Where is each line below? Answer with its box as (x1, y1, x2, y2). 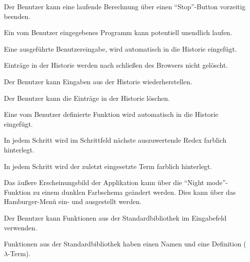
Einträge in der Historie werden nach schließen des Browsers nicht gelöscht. (4, 60, 228, 70)
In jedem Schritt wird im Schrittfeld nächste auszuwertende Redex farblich (4, 135, 227, 145)
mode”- (206, 177, 228, 187)
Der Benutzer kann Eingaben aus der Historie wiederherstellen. (4, 76, 192, 86)
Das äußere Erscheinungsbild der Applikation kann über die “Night (4, 177, 204, 187)
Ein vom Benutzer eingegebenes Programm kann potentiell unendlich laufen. (4, 27, 232, 37)
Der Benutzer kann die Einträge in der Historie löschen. (4, 93, 170, 103)
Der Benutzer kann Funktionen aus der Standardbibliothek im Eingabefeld (4, 212, 227, 223)
